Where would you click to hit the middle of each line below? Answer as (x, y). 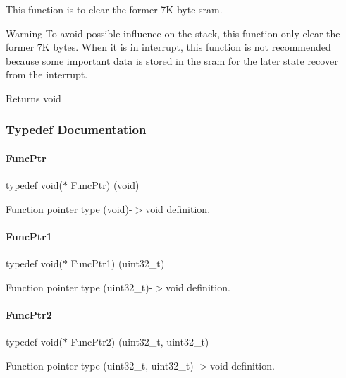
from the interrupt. (47, 74)
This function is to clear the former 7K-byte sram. (114, 9)
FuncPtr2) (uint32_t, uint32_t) (140, 342)
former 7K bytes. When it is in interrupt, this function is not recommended (168, 47)
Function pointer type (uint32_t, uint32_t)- (101, 365)
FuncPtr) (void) (105, 185)
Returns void (33, 98)
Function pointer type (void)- (69, 208)
